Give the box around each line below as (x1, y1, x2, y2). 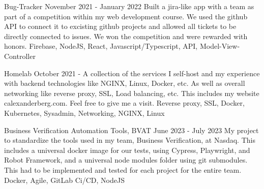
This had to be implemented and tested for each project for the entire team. (4, 164, 242, 175)
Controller (4, 50, 36, 61)
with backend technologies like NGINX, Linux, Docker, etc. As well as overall (4, 78, 245, 88)
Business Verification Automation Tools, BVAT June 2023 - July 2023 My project (4, 124, 259, 135)
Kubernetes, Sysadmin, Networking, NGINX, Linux (4, 107, 165, 118)
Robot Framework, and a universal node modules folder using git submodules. (4, 154, 248, 165)
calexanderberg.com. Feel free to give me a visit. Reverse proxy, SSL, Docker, (4, 98, 245, 108)
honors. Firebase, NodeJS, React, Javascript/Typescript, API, (4, 41, 198, 51)
